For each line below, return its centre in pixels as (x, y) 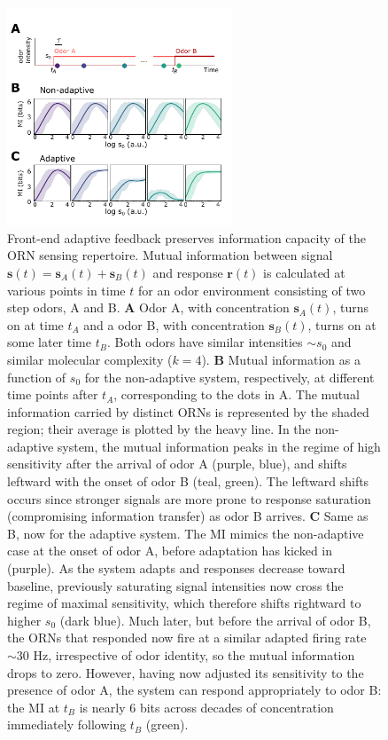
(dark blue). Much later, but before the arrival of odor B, (215, 620)
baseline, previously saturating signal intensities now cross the (175, 585)
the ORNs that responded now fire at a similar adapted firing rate (187, 638)
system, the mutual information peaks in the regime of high (219, 446)
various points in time (66, 290)
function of (37, 377)
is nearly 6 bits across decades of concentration (206, 707)
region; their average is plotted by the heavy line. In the (159, 429)
